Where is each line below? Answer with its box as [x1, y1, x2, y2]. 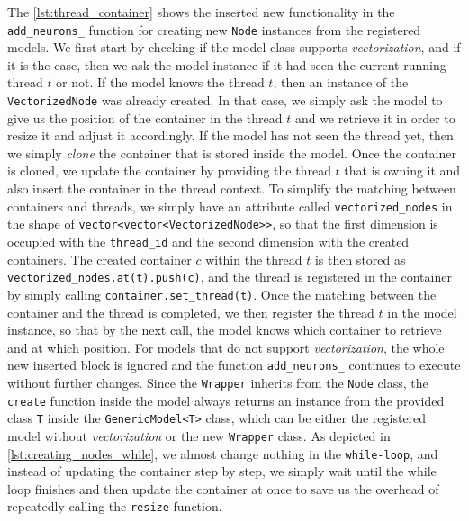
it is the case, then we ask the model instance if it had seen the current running [7, 55, 446, 74]
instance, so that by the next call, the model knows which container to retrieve [7, 320, 442, 339]
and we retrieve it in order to [294, 108, 455, 127]
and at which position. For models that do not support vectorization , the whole [7, 337, 445, 356]
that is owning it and [344, 161, 461, 180]
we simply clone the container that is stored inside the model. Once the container [7, 143, 456, 162]
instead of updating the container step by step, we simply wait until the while [7, 462, 437, 481]
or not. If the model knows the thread [56, 73, 265, 92]
